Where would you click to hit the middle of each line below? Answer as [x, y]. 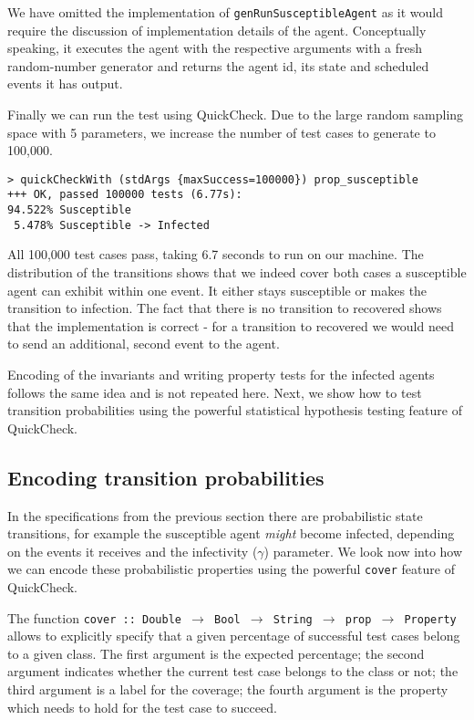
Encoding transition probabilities [166, 477]
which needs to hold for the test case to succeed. [142, 707]
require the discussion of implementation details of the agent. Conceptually [217, 30]
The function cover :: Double [95, 617]
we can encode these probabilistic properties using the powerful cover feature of [231, 569]
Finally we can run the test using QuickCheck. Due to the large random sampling [236, 115]
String [293, 619]
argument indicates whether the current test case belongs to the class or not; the [233, 671]
